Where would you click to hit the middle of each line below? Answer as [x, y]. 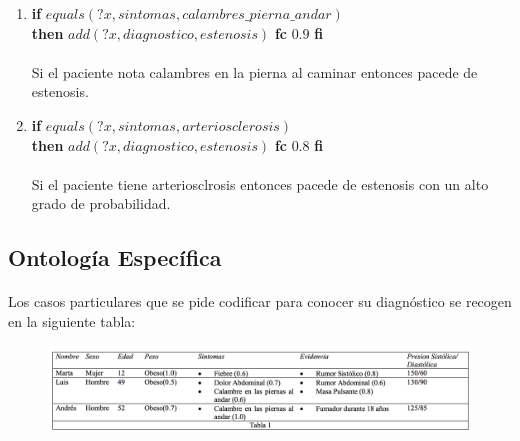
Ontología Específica [115, 257]
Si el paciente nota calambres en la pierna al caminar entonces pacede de [254, 71]
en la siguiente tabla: [72, 320]
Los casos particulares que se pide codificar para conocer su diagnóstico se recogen [260, 301]
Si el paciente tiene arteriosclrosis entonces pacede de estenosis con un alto [260, 183]
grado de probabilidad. [101, 203]
